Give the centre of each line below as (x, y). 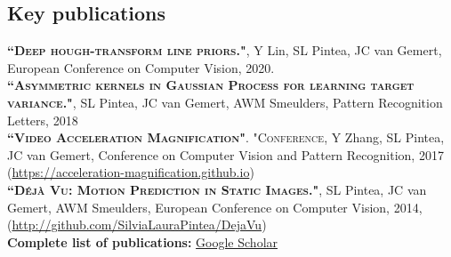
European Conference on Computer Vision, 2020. (141, 67)
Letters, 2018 (43, 120)
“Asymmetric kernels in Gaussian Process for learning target (211, 85)
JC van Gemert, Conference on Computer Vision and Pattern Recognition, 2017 (225, 154)
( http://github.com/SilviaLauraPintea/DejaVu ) (137, 225)
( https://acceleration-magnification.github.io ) (131, 172)
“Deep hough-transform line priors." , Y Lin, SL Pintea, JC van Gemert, (225, 50)
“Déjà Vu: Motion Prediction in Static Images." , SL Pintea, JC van (217, 189)
